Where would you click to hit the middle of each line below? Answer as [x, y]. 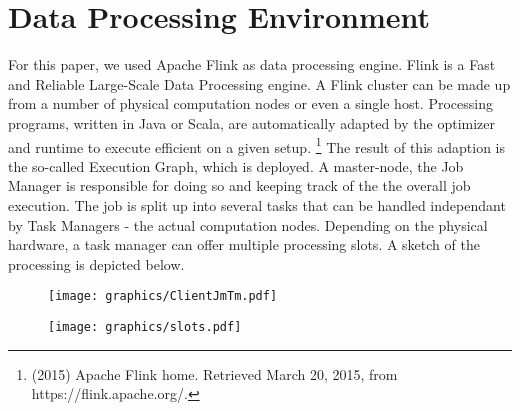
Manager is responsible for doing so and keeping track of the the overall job [239, 185]
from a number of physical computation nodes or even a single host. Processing [250, 103]
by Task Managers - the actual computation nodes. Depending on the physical [248, 224]
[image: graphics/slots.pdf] [145, 326]
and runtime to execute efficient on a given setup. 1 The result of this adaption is [256, 145]
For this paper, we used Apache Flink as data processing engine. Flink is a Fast [252, 64]
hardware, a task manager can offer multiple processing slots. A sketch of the [244, 244]
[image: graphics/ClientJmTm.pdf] [163, 296]
